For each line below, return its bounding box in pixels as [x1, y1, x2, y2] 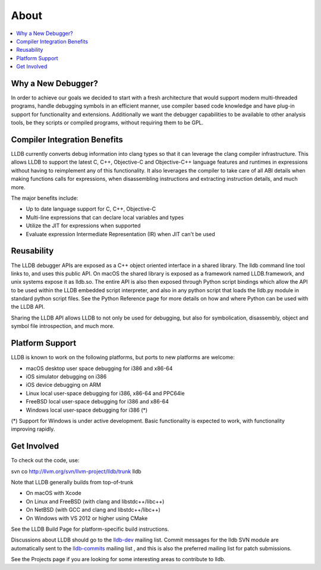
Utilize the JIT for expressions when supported [26, 222, 141, 229]
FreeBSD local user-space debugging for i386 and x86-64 [26, 398, 169, 405]
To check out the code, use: [11, 457, 80, 464]
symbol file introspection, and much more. [11, 322, 115, 330]
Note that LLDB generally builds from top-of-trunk [11, 478, 134, 486]
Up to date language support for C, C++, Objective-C [26, 205, 156, 212]
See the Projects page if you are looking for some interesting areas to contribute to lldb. [11, 556, 226, 563]
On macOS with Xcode [26, 490, 81, 497]
